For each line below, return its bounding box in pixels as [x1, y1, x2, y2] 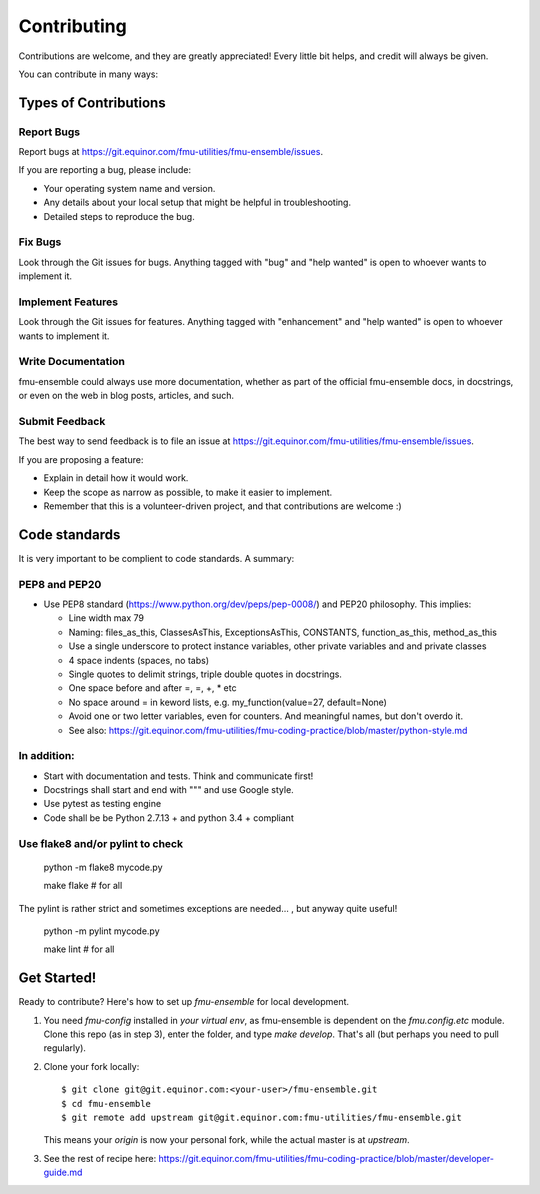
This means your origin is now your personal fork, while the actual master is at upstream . [43, 1134, 410, 1146]
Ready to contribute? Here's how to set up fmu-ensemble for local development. [18, 996, 350, 1008]
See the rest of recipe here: [43, 1152, 157, 1164]
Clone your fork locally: [43, 1060, 140, 1072]
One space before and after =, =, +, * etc [68, 682, 237, 694]
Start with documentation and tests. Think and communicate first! [43, 770, 314, 782]
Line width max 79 [68, 612, 145, 624]
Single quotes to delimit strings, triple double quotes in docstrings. [68, 668, 342, 680]
